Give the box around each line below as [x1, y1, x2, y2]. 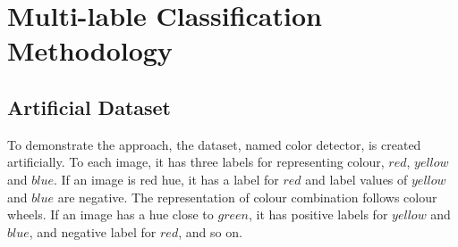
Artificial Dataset [7, 93, 171, 120]
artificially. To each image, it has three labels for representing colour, [7, 152, 385, 171]
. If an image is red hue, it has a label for [53, 169, 279, 188]
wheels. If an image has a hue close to [7, 205, 214, 224]
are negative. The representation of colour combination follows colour [57, 187, 437, 206]
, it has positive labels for [248, 205, 388, 224]
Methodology [7, 32, 173, 69]
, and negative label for [29, 222, 157, 241]
